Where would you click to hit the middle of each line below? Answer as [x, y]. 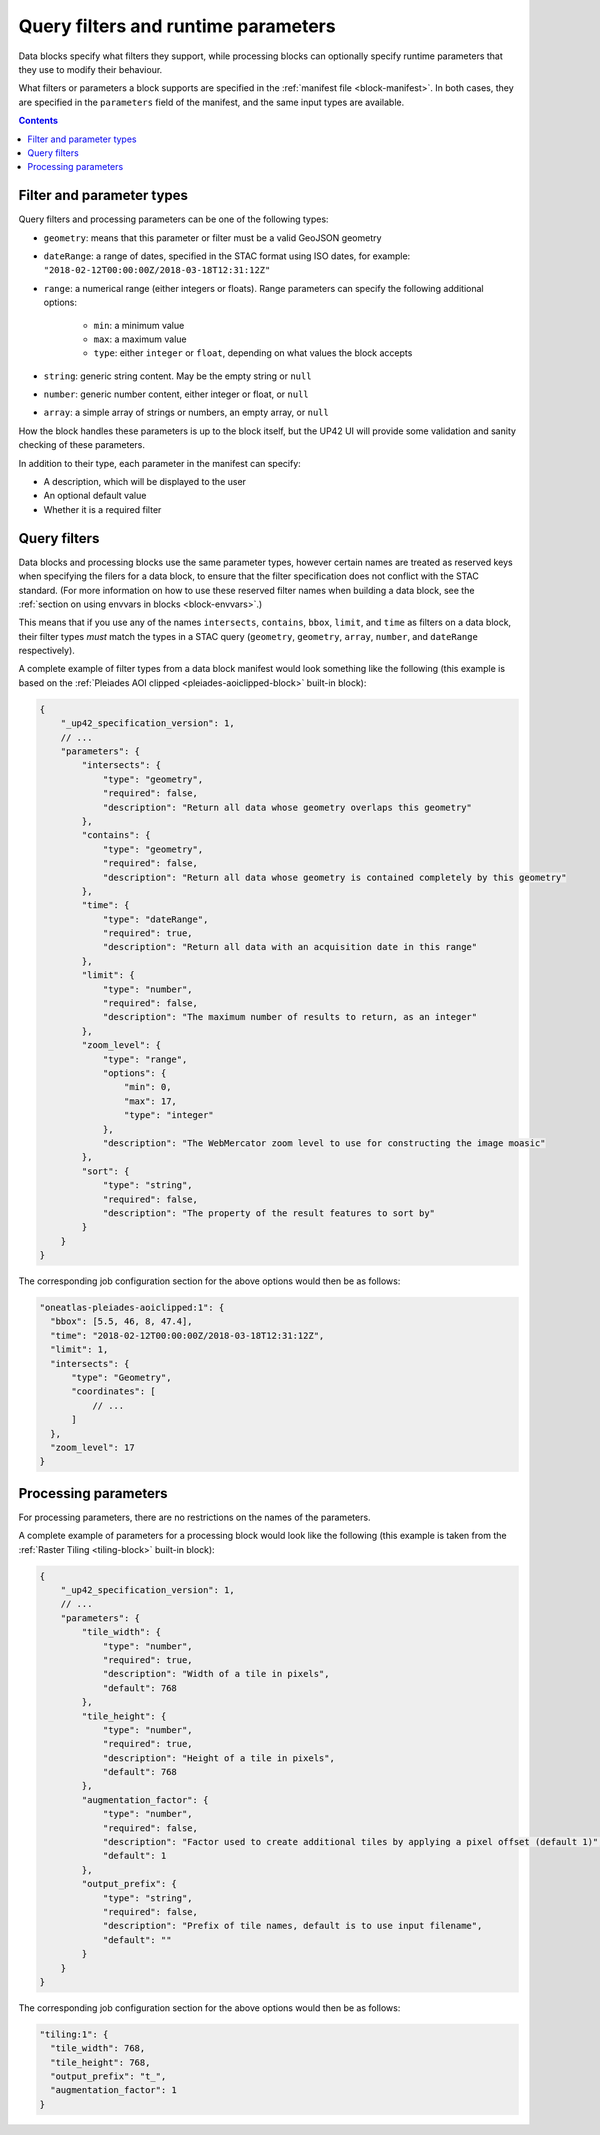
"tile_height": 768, [100, 2062]
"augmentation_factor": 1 [113, 2090]
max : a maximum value [140, 339]
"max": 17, [150, 1101]
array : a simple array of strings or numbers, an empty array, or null [186, 412]
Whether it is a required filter [102, 509]
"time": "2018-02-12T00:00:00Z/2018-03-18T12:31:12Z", [187, 1335]
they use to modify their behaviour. [90, 69]
